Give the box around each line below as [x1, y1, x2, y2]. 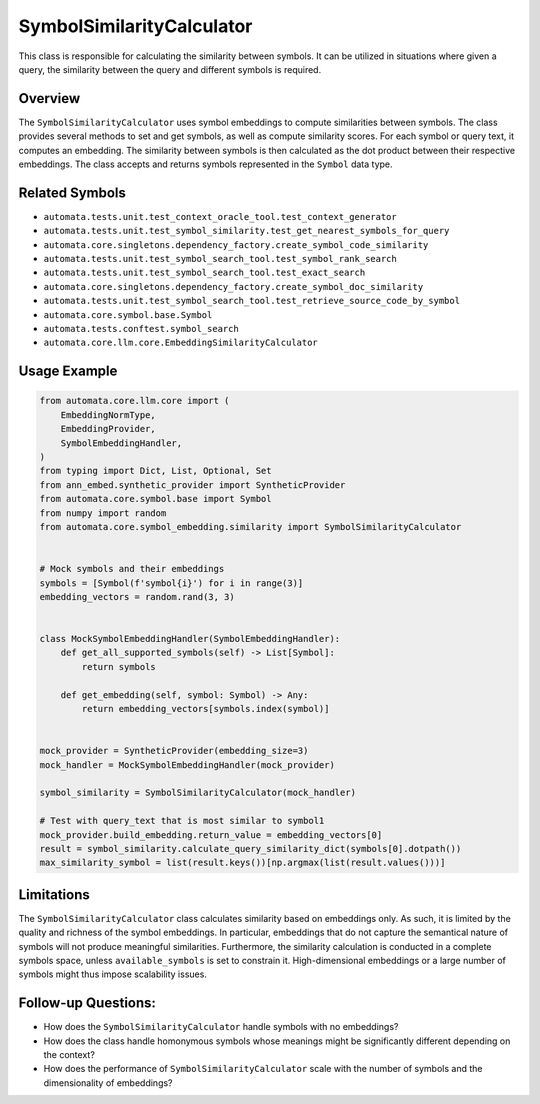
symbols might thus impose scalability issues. [18, 968, 207, 980]
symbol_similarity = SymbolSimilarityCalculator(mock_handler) [39, 787, 357, 799]
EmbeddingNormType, [60, 409, 157, 420]
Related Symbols [18, 184, 127, 201]
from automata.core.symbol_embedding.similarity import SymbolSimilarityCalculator [39, 521, 462, 532]
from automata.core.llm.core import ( [39, 395, 230, 407]
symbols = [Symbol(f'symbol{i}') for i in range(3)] [39, 577, 304, 589]
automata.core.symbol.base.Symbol [43, 309, 213, 320]
